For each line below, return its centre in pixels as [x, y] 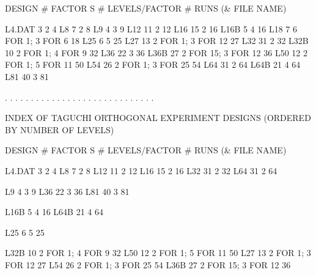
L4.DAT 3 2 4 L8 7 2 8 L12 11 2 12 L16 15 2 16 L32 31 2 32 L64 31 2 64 [141, 170]
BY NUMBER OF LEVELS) [60, 129]
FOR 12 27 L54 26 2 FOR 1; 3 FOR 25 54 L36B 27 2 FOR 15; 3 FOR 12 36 [148, 264]
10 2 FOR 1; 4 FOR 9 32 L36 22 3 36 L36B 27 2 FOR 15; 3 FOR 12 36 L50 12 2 [156, 52]
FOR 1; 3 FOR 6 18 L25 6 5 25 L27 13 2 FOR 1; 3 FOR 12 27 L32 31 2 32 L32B [157, 41]
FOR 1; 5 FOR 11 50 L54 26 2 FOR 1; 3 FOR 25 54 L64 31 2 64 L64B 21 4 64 [153, 64]
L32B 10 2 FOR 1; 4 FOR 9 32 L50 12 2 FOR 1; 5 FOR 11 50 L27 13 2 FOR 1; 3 [158, 253]
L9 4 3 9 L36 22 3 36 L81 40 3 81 [67, 191]
